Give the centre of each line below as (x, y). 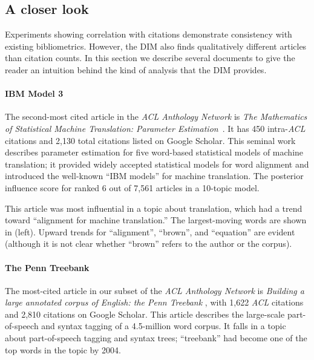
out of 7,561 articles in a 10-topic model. (184, 187)
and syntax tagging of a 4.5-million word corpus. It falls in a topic (164, 326)
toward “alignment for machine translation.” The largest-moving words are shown (156, 220)
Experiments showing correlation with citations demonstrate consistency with (149, 34)
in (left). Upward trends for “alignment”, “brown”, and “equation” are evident (150, 231)
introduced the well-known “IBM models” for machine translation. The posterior (154, 176)
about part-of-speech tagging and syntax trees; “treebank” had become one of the (156, 338)
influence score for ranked (52, 187)
